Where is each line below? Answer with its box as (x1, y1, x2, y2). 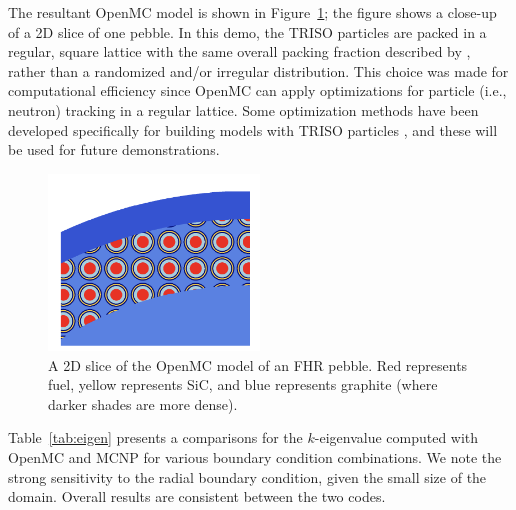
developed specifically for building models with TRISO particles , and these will (8, 119, 498, 140)
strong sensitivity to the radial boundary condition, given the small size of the (8, 466, 487, 487)
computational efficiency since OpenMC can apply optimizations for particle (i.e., (8, 80, 507, 101)
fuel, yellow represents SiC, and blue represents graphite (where (48, 374, 438, 395)
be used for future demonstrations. (8, 139, 220, 160)
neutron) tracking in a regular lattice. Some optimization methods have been (8, 99, 479, 120)
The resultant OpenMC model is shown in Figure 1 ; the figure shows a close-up (8, 2, 497, 22)
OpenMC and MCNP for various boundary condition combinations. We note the (8, 446, 502, 467)
